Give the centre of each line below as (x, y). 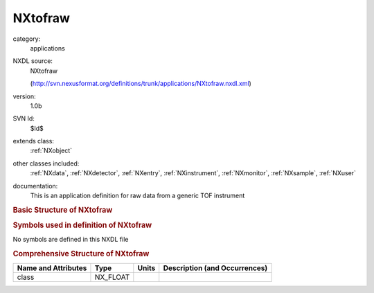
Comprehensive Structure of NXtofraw (81, 254)
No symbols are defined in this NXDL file (71, 240)
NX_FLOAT (112, 277)
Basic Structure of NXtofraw (63, 210)
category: (27, 39)
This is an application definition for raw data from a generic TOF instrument (137, 196)
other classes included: (46, 163)
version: (24, 96)
